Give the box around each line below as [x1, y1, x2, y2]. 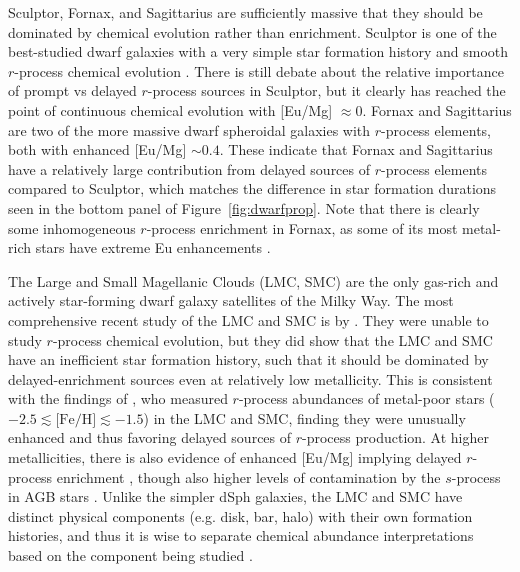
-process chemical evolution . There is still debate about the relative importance [14, 60, 504, 81]
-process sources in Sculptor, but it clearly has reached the [147, 80, 506, 101]
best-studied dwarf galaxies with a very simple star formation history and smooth [8, 41, 509, 62]
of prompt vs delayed [8, 80, 137, 101]
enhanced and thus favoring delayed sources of [8, 427, 292, 448]
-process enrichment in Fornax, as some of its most [146, 217, 458, 238]
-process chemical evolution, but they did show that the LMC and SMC [52, 329, 493, 350]
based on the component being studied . [8, 545, 253, 566]
